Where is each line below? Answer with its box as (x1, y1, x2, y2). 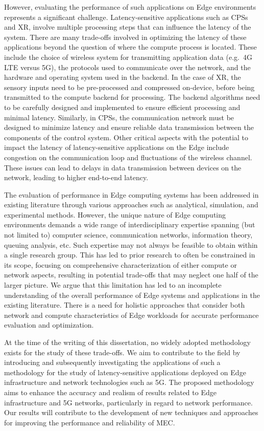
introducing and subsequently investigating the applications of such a (4, 357, 221, 368)
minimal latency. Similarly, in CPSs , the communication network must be (4, 112, 234, 122)
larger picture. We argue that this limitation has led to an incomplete (4, 279, 222, 290)
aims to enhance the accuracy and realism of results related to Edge (4, 386, 217, 397)
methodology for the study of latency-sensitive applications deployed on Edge (4, 367, 246, 377)
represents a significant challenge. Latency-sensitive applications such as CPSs (4, 11, 248, 22)
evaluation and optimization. (4, 319, 94, 330)
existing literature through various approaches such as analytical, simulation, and (4, 199, 258, 210)
